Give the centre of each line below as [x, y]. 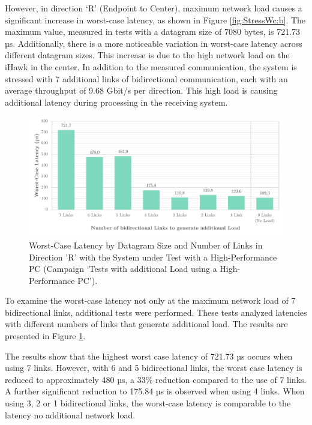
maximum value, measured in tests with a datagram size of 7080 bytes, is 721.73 [153, 32]
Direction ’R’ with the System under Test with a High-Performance [153, 257]
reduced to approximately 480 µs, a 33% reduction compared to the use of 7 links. [156, 379]
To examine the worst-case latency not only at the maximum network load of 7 [150, 300]
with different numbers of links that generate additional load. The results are [146, 324]
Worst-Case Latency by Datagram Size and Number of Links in [146, 245]
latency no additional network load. [70, 414]
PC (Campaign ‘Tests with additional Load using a [123, 269]
